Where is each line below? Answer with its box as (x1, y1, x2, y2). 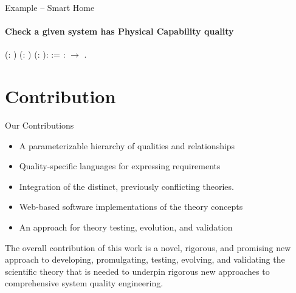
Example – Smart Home (5, 1, 95, 13)
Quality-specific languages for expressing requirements (19, 160, 221, 172)
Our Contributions (5, 119, 74, 132)
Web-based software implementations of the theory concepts (19, 200, 243, 213)
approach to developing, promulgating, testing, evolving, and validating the (5, 253, 285, 266)
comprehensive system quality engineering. (5, 277, 163, 289)
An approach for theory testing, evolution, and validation (19, 221, 233, 234)
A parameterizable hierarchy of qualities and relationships (19, 139, 235, 152)
